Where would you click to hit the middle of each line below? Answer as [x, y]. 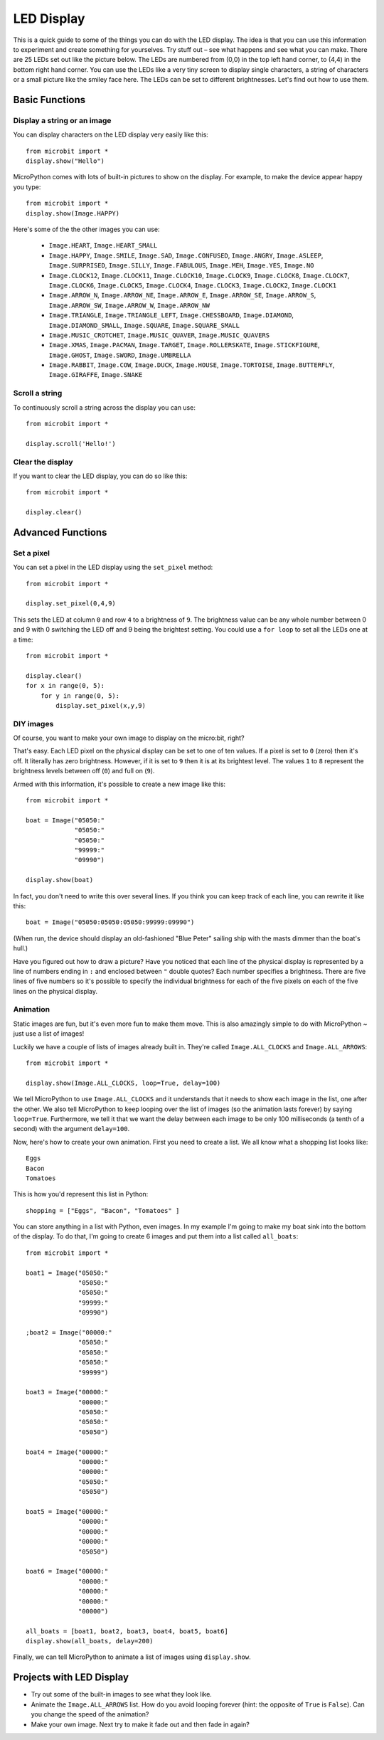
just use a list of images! [49, 1034]
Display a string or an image [62, 120]
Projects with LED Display [71, 1678]
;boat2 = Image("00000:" [69, 1332]
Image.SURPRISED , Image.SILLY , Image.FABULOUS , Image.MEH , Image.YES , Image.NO [181, 265]
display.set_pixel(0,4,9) [71, 604]
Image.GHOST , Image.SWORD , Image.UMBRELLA [120, 355]
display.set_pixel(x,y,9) [101, 705]
